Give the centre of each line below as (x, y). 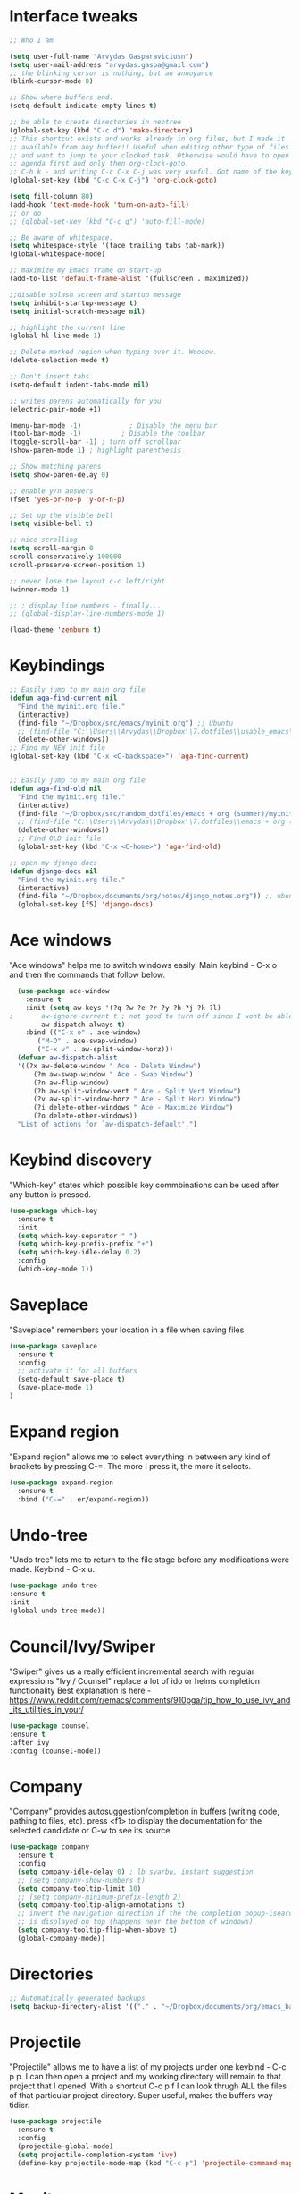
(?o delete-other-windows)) (85, 1116)
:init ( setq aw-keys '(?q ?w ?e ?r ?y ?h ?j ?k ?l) (123, 1008)
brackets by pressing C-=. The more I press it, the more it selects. (130, 1466)
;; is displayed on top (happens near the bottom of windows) (135, 1922)
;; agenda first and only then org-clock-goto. (100, 164)
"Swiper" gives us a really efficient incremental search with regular (132, 1671)
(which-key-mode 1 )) (55, 1269)
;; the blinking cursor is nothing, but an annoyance (112, 73)
